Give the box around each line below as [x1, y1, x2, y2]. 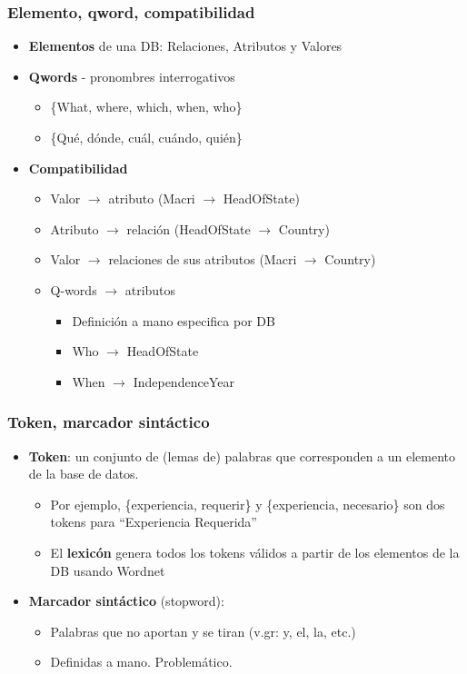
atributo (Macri [108, 189, 195, 208]
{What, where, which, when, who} [50, 97, 243, 116]
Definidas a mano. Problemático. [50, 652, 233, 671]
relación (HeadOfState [126, 219, 251, 238]
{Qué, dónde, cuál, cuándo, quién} [50, 128, 243, 146]
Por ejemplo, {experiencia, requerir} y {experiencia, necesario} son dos [50, 494, 445, 513]
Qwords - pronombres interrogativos [28, 66, 235, 85]
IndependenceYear [133, 372, 234, 391]
